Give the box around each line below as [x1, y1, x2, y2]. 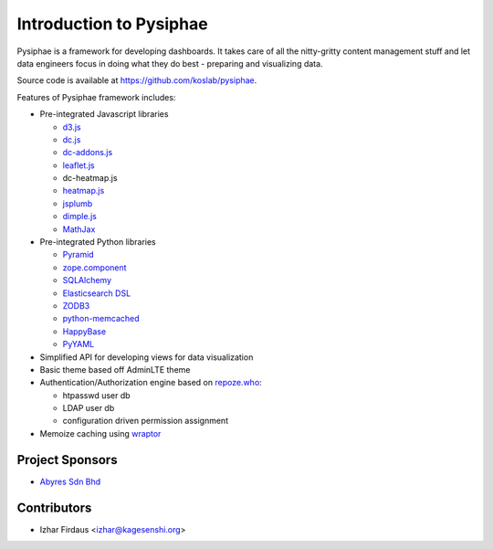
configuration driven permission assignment [62, 416, 228, 427]
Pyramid [62, 249, 95, 260]
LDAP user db [62, 403, 115, 414]
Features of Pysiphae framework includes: [16, 91, 176, 102]
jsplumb [62, 197, 93, 209]
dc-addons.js [62, 147, 113, 158]
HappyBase [62, 325, 107, 337]
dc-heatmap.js [62, 173, 118, 184]
